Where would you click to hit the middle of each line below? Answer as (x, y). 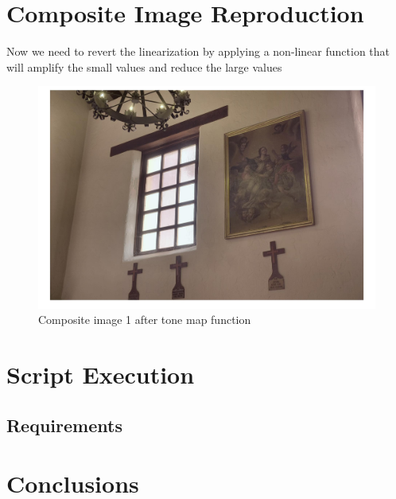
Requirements (64, 425)
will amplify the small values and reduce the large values (144, 66)
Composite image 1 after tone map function (145, 320)
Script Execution (101, 374)
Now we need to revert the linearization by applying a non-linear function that (198, 51)
